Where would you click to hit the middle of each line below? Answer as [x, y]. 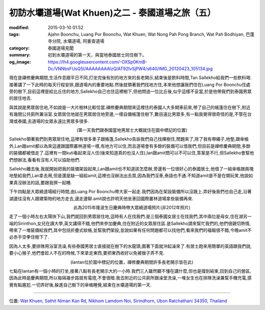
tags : [14, 34]
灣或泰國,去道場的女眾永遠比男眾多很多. [49, 121]
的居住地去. [21, 98]
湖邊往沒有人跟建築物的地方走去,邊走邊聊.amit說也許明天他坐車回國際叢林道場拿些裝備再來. [101, 198]
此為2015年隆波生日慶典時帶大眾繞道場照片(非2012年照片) [132, 207]
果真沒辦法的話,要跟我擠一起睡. [40, 182]
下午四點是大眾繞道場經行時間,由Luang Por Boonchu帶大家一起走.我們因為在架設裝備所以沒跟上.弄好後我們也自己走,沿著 [131, 192]
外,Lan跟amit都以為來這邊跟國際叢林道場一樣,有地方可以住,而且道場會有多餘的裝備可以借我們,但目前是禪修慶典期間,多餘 [130, 146]
